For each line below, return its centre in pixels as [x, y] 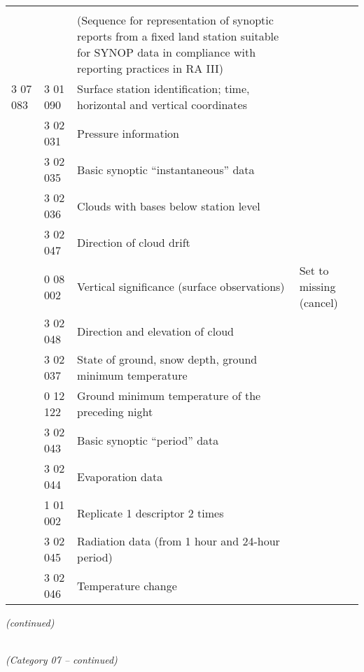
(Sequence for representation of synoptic [175, 20]
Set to [314, 270]
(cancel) [318, 302]
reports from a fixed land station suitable [178, 36]
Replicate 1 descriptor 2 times [150, 513]
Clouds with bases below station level [169, 206]
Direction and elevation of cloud [155, 331]
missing [317, 286]
